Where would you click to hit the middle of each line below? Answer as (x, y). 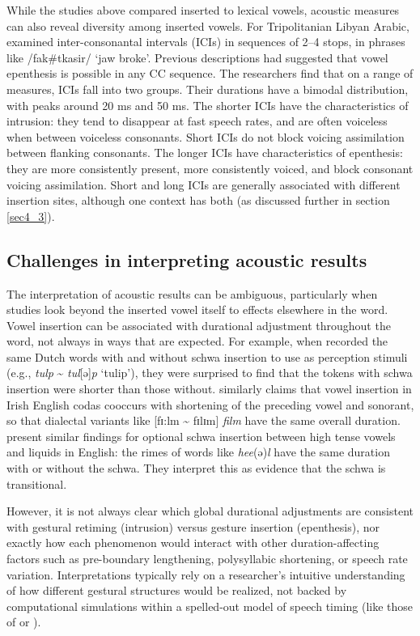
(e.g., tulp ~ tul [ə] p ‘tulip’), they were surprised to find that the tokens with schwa (210, 373)
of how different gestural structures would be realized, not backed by (177, 590)
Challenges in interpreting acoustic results (187, 259)
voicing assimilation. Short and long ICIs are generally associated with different (204, 184)
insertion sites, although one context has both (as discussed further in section (198, 200)
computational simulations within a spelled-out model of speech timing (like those (210, 606)
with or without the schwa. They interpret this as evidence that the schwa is (196, 468)
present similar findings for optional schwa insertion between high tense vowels (201, 436)
